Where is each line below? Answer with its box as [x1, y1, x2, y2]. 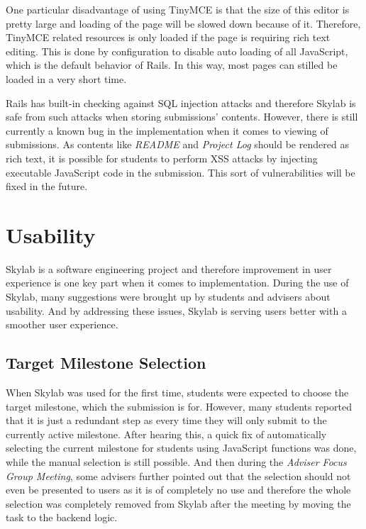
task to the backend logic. [6, 510, 118, 525]
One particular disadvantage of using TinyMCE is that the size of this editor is [6, 2, 350, 16]
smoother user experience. [6, 317, 118, 332]
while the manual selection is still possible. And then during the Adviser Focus [6, 454, 347, 469]
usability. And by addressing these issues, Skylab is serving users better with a [6, 303, 347, 318]
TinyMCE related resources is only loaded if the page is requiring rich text [6, 30, 331, 45]
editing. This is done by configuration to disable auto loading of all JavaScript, [6, 43, 348, 58]
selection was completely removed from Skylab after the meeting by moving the [6, 496, 351, 511]
